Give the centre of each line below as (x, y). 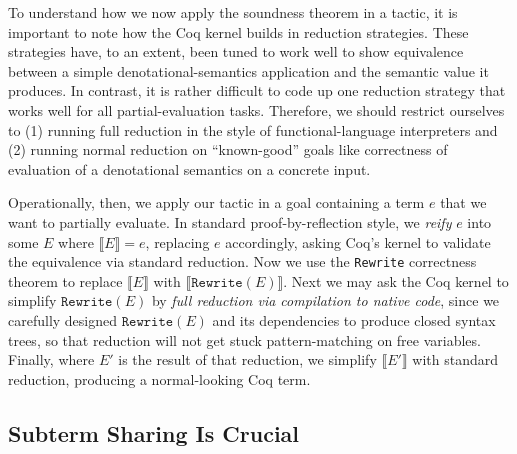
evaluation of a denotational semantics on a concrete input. (189, 168)
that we (463, 202)
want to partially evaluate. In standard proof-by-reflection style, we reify (230, 221)
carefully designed (63, 319)
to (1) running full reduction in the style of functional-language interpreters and (253, 129)
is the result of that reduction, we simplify (247, 359)
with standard (455, 359)
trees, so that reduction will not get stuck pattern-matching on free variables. (244, 339)
